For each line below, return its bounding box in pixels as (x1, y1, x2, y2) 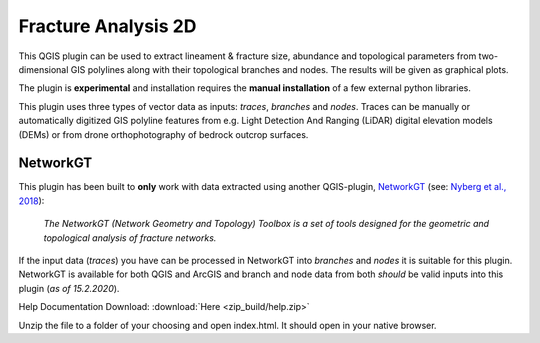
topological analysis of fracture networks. (43, 231, 217, 244)
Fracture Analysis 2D (18, 15, 197, 37)
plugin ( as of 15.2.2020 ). (18, 282, 120, 294)
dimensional (18, 63, 69, 75)
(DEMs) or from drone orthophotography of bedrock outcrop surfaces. (18, 128, 309, 140)
